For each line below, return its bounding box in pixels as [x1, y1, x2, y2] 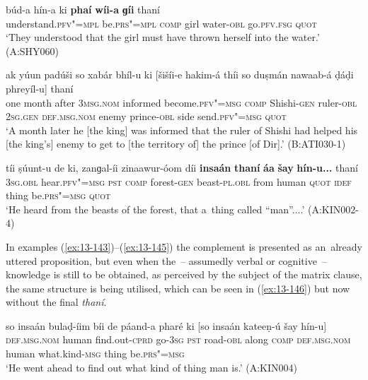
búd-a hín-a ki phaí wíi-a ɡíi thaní [6, 2, 160, 16]
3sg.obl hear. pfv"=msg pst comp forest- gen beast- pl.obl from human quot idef [6, 174, 352, 189]
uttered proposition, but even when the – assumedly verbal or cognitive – [6, 253, 327, 268]
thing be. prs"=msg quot [6, 188, 111, 203]
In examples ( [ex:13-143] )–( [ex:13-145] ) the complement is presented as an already [6, 239, 362, 254]
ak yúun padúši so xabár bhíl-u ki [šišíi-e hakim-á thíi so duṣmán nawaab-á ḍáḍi [6, 67, 354, 82]
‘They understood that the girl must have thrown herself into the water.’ [6, 30, 320, 44]
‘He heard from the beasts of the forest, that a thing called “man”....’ [6, 201, 305, 216]
